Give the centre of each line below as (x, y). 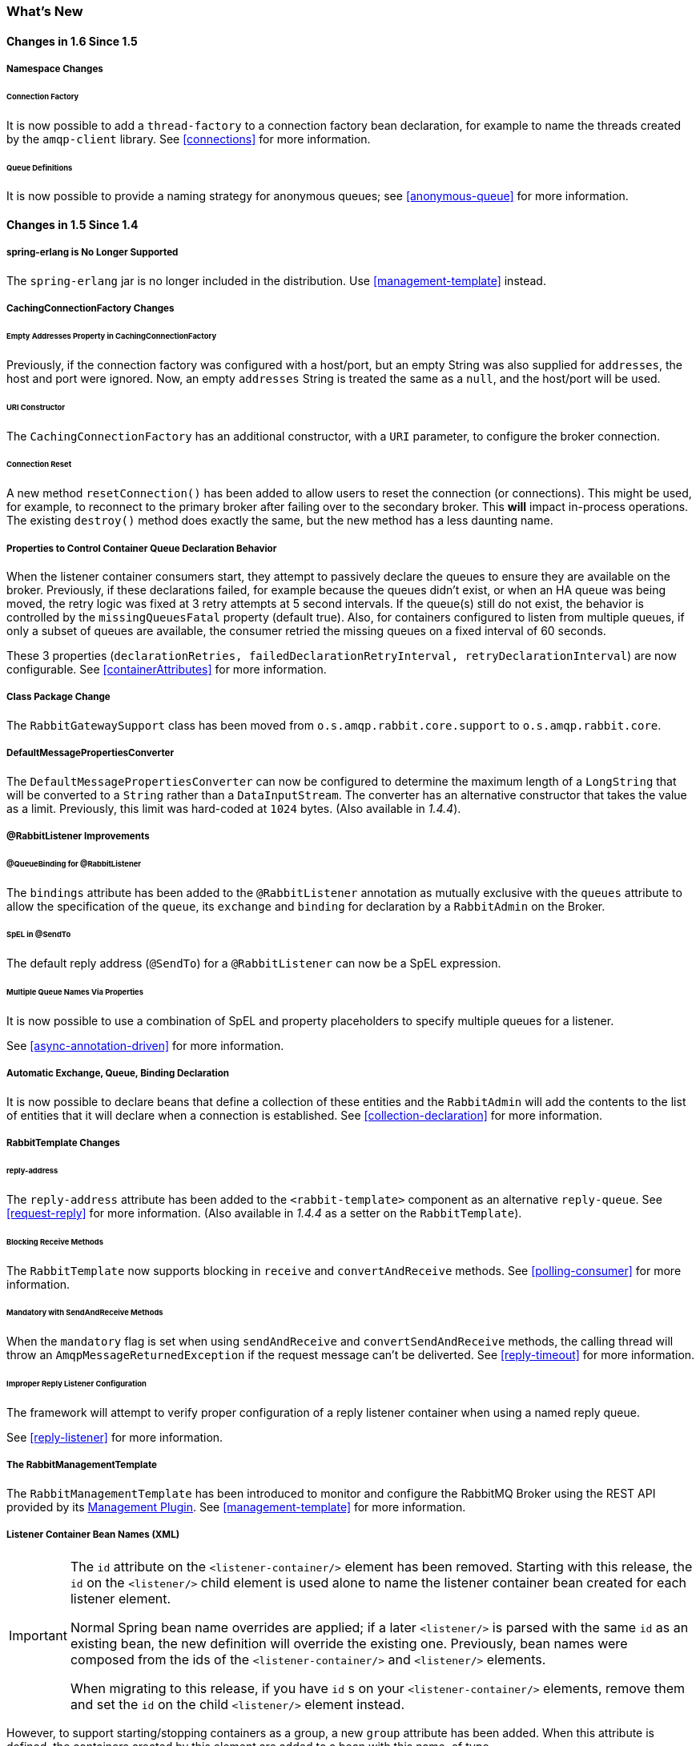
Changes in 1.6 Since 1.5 (72, 41)
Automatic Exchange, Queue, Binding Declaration (118, 1074)
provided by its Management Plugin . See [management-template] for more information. (236, 1507)
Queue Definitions (40, 167)
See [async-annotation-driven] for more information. (145, 1046)
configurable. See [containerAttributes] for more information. (167, 669)
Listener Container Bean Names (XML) (93, 1535)
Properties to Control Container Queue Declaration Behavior (142, 548)
